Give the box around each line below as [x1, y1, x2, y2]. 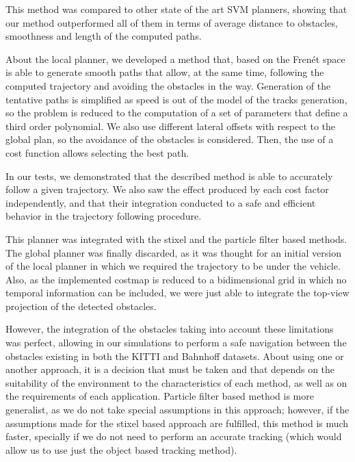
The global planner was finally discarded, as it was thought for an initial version [5, 245, 341, 259]
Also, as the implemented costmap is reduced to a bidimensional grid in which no [5, 272, 347, 286]
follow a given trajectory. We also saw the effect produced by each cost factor [5, 182, 329, 196]
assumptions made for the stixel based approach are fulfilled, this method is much [5, 415, 349, 430]
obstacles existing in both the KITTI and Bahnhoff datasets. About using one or [5, 348, 344, 363]
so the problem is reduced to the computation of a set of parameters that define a [5, 105, 348, 120]
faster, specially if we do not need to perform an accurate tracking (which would [5, 429, 342, 444]
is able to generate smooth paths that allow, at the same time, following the [5, 65, 324, 79]
